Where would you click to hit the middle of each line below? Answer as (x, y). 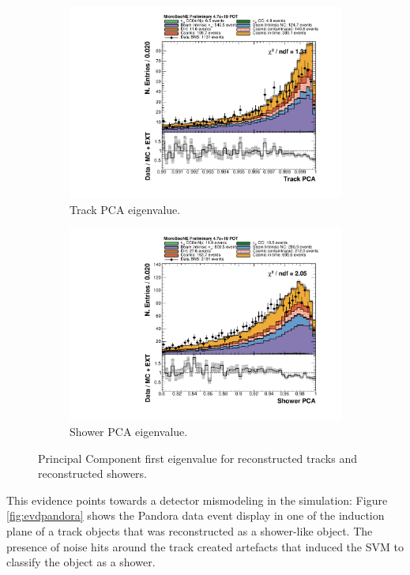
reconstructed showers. (92, 474)
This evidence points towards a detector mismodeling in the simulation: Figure (197, 500)
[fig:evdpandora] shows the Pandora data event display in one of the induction (196, 515)
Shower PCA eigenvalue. (129, 431)
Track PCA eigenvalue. (125, 209)
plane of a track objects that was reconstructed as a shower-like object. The (190, 530)
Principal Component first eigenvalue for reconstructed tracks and (197, 458)
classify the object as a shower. (81, 562)
